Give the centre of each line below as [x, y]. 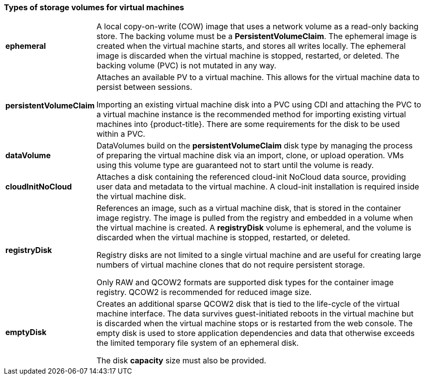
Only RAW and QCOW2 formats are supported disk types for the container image [245, 283]
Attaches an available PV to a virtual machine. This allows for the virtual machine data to [258, 77]
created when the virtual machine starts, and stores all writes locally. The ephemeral [251, 46]
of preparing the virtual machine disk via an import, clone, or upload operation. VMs [250, 156]
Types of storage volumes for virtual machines [94, 7]
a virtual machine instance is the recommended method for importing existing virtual [251, 115]
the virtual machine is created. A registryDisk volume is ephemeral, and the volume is [254, 228]
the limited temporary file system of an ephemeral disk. [197, 343]
